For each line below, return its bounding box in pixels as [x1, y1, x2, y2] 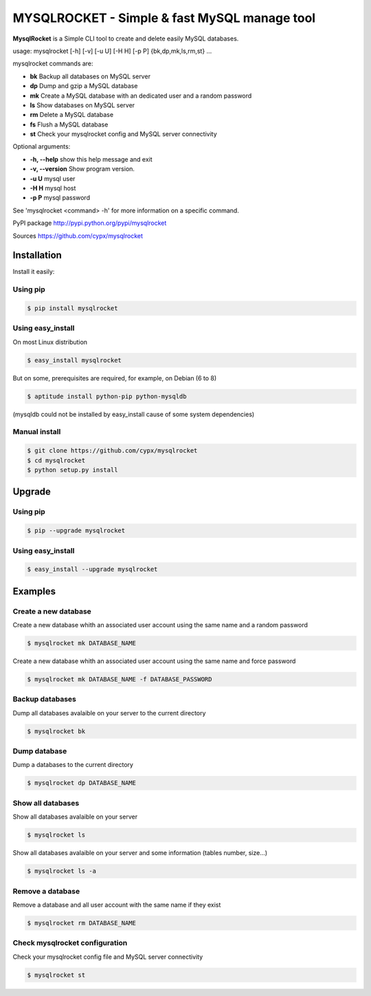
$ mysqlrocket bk [27, 727, 86, 735]
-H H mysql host [30, 184, 76, 193]
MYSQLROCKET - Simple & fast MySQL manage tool [12, 10, 316, 25]
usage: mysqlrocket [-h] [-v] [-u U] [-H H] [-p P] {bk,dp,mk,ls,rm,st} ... [12, 47, 212, 55]
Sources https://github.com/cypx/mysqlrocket [12, 231, 144, 240]
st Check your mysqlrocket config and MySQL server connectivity [30, 130, 218, 138]
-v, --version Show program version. [30, 165, 135, 173]
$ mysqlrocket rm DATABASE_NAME [27, 919, 137, 927]
